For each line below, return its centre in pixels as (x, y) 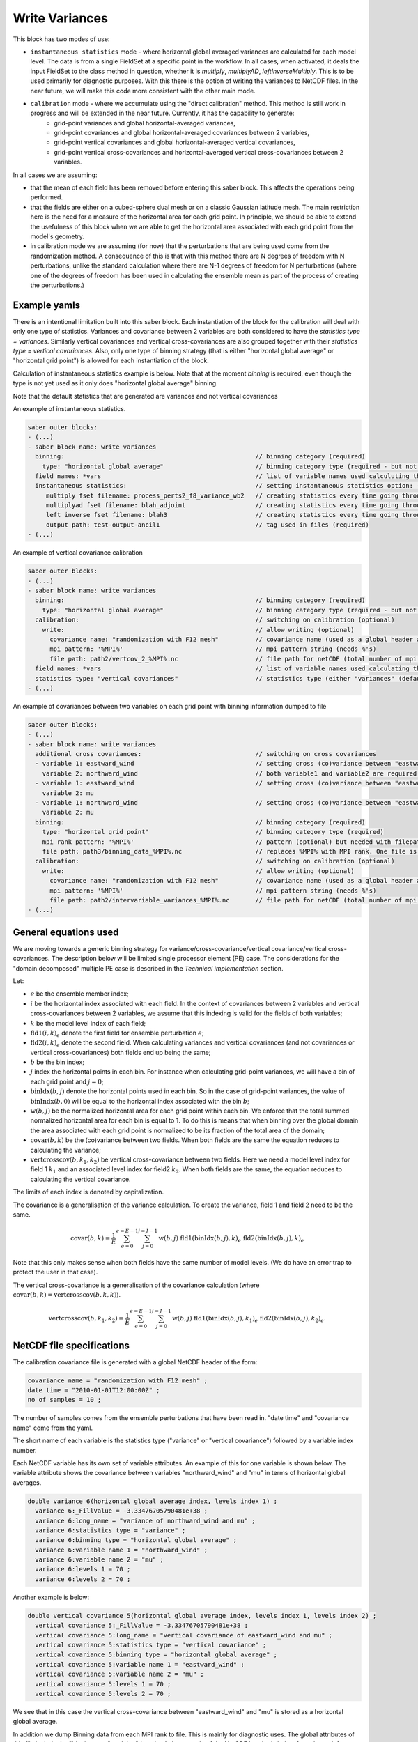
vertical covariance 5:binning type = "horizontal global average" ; (156, 1655)
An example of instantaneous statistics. (69, 408)
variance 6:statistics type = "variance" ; (110, 1530)
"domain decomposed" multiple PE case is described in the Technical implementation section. (148, 968)
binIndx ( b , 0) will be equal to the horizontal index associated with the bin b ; (140, 1101)
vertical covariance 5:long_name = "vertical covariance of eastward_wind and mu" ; (184, 1635)
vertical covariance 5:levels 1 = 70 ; (103, 1684)
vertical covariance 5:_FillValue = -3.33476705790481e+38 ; (142, 1626)
